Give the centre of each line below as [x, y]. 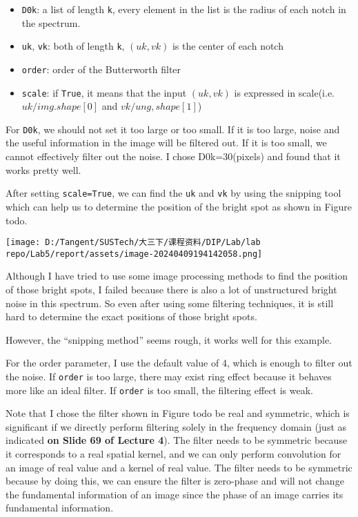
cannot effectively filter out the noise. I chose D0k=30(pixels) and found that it [173, 156]
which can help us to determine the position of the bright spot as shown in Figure [179, 206]
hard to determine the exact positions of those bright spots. [131, 316]
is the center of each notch [228, 46]
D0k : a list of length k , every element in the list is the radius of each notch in [184, 9]
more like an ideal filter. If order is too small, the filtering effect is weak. [159, 390]
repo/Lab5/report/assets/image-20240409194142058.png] [134, 254]
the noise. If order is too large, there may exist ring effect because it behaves [169, 376]
